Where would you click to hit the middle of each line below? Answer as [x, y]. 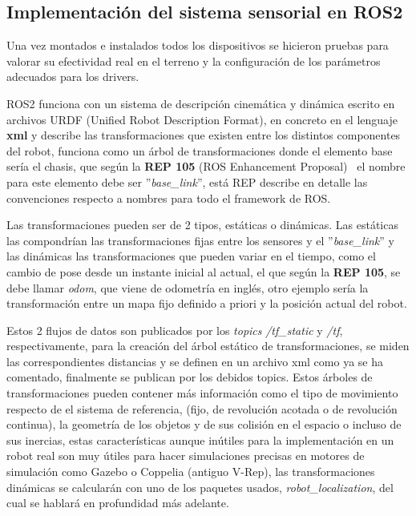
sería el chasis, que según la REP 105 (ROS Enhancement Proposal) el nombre [206, 166]
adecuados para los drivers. [73, 77]
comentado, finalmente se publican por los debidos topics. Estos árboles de [190, 377]
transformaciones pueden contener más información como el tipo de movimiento [202, 393]
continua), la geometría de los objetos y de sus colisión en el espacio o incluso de [204, 424]
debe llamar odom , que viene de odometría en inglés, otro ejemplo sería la [188, 287]
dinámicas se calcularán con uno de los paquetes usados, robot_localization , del [200, 487]
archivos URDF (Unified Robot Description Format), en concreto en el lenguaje [202, 119]
